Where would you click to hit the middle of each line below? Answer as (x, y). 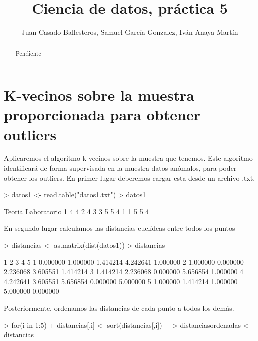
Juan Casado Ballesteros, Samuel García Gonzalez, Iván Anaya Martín (130, 32)
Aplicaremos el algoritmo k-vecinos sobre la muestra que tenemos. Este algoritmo (128, 158)
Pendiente (28, 53)
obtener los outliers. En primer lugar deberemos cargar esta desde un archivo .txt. (129, 177)
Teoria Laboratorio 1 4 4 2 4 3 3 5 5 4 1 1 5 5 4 (77, 211)
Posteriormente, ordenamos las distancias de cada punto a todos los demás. (119, 308)
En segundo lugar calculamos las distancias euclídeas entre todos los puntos (120, 228)
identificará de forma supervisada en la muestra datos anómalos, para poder (120, 168)
